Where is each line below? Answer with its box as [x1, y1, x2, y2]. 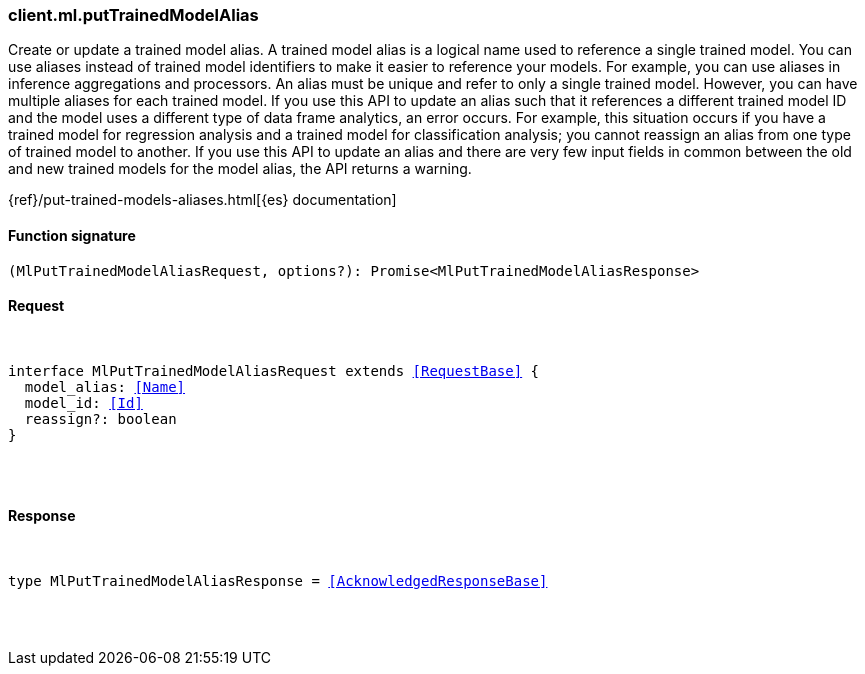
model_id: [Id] [24, 394, 143, 411]
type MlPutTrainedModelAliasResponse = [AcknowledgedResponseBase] [8, 573, 548, 590]
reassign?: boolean [24, 410, 177, 427]
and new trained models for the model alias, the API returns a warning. [8, 160, 472, 178]
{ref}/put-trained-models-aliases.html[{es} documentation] [8, 191, 397, 209]
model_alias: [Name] [24, 378, 186, 395]
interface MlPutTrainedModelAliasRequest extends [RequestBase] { [8, 362, 540, 379]
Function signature [8, 226, 136, 244]
